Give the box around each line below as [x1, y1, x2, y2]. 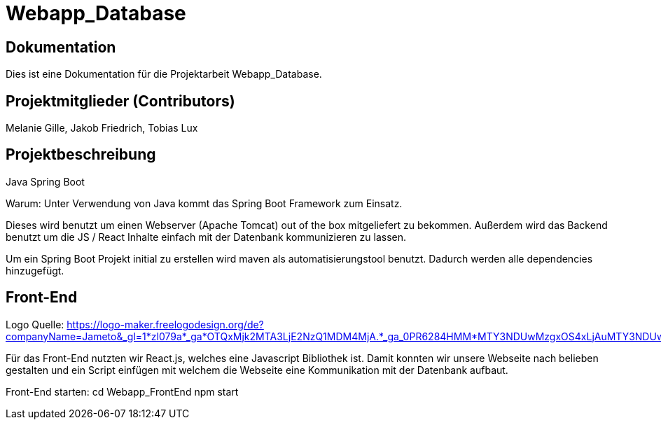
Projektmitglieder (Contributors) [6, 92, 235, 110]
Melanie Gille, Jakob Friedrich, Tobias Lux [6, 122, 198, 134]
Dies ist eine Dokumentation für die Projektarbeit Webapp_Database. [6, 68, 322, 81]
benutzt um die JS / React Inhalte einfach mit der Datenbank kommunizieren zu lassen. [6, 230, 406, 243]
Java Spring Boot [6, 175, 85, 188]
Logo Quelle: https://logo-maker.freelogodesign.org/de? [6, 318, 264, 330]
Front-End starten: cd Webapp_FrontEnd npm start [6, 385, 239, 398]
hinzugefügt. [6, 264, 64, 277]
